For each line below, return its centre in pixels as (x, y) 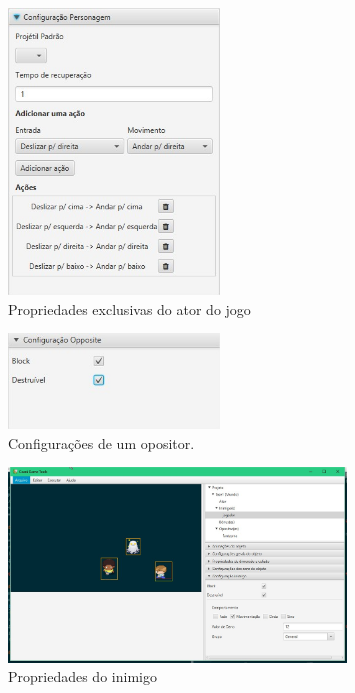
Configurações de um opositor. (101, 442)
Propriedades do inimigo (82, 676)
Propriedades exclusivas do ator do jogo (129, 308)
